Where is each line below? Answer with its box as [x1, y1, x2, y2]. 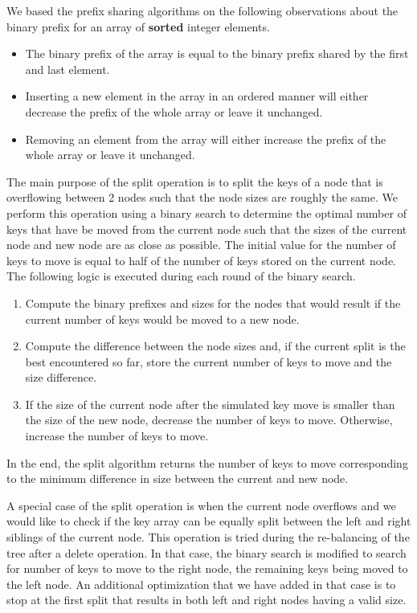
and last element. [25, 60, 110, 77]
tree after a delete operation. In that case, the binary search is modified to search [6, 544, 407, 561]
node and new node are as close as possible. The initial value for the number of [6, 236, 396, 253]
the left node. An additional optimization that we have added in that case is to [6, 575, 396, 592]
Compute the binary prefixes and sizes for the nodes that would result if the [25, 294, 401, 311]
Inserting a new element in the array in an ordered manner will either [25, 88, 369, 104]
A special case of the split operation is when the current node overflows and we [6, 497, 396, 513]
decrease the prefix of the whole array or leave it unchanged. [25, 103, 323, 120]
